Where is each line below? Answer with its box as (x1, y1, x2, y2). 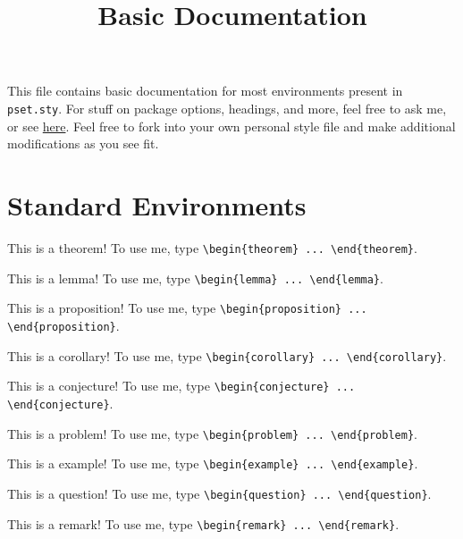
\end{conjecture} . (7, 393, 114, 412)
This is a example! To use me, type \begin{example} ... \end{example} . (7, 454, 418, 473)
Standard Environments (7, 187, 307, 223)
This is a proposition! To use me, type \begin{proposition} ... (7, 299, 367, 317)
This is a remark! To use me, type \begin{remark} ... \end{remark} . (7, 514, 400, 533)
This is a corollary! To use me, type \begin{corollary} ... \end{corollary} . (7, 346, 447, 365)
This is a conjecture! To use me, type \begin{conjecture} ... (7, 376, 356, 395)
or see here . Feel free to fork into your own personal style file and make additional (7, 116, 456, 135)
